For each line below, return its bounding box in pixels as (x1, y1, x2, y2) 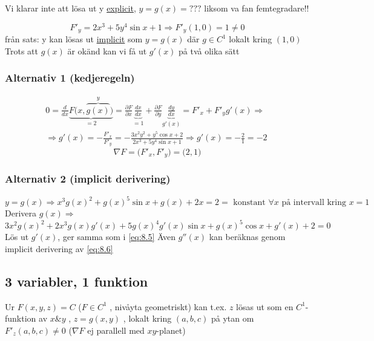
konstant (233, 198, 266, 207)
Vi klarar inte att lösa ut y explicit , (5, 2, 136, 14)
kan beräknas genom (209, 230, 286, 243)
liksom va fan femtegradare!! (204, 2, 309, 14)
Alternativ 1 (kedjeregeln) (5, 70, 135, 85)
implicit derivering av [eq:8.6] (5, 242, 113, 255)
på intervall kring (281, 198, 347, 207)
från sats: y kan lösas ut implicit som (5, 33, 143, 45)
